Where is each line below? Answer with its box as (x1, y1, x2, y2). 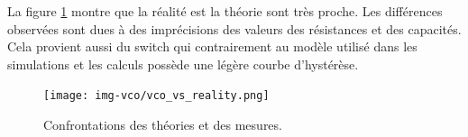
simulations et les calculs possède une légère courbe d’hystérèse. (7, 54, 359, 73)
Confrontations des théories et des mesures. (43, 115, 282, 134)
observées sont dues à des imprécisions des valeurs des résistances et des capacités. (7, 19, 462, 38)
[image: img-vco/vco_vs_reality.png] (43, 89, 270, 103)
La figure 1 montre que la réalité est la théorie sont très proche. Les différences (7, 2, 443, 20)
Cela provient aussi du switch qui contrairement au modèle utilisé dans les (7, 37, 418, 56)
